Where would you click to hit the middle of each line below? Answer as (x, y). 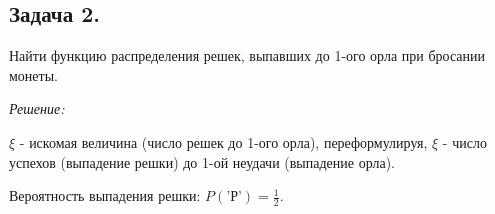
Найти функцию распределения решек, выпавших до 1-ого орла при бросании (247, 55)
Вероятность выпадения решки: (105, 195)
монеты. (33, 74)
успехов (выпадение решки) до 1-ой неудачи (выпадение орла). (202, 161)
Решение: (37, 108)
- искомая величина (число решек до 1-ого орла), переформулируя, (223, 141)
